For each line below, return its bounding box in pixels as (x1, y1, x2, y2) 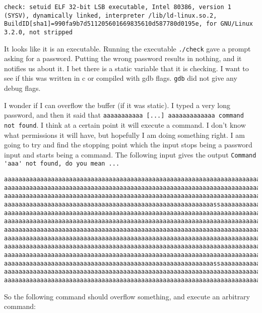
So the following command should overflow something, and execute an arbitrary (4, 291, 250, 301)
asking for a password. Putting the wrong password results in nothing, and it (4, 53, 242, 64)
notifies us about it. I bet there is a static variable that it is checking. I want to (4, 63, 249, 73)
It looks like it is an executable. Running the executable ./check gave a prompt (4, 43, 251, 54)
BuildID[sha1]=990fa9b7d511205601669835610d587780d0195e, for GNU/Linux (4, 20, 253, 28)
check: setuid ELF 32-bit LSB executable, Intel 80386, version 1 (4, 4, 232, 11)
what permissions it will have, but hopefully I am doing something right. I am (4, 129, 245, 140)
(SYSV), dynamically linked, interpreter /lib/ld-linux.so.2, (4, 12, 217, 19)
